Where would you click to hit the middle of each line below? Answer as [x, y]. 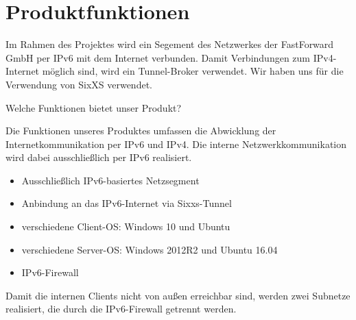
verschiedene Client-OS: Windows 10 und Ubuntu [126, 226]
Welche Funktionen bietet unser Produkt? [94, 107]
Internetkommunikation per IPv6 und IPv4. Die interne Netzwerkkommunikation [176, 144]
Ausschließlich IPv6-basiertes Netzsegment [110, 180]
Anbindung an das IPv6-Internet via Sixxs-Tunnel [127, 203]
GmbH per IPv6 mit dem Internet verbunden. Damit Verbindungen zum [158, 57]
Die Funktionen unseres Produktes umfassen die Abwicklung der [141, 131]
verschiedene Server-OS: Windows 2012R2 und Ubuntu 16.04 [150, 249]
